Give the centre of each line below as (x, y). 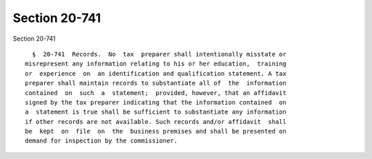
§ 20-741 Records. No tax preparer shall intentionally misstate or (159, 54)
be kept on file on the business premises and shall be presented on (156, 131)
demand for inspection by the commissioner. (102, 141)
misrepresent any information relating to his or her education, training (156, 64)
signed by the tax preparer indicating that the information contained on (156, 102)
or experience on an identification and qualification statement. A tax (156, 73)
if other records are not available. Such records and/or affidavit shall (156, 121)
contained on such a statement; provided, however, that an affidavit (156, 93)
